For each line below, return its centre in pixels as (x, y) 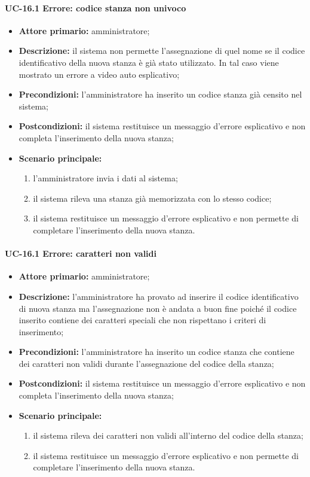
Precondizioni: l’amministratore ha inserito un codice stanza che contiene (156, 352)
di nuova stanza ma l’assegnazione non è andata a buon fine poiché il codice (158, 308)
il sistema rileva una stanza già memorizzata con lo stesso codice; (152, 198)
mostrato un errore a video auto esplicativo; (99, 74)
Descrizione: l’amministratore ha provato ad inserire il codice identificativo (159, 296)
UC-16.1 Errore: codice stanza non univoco (96, 7)
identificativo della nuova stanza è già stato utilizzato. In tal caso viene (149, 62)
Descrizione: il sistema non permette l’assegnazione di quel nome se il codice (162, 51)
